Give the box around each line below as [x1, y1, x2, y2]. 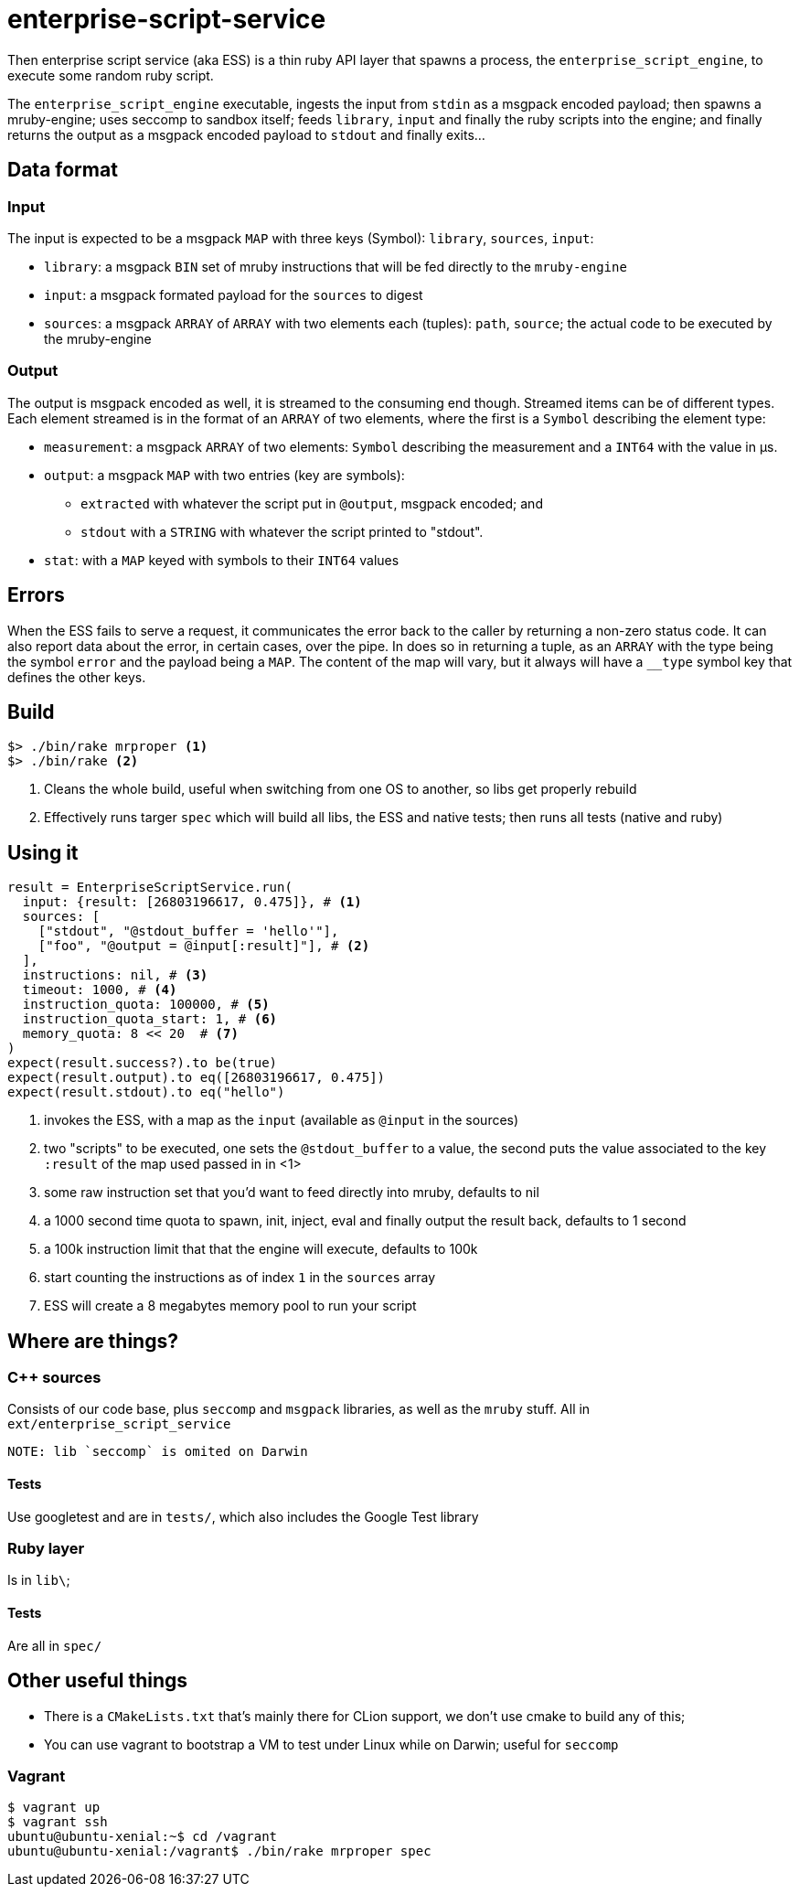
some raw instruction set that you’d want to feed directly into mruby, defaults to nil [44, 1184, 539, 1201]
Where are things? [7, 1329, 178, 1353]
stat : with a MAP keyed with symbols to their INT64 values [44, 551, 399, 568]
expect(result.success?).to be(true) [7, 1055, 278, 1071]
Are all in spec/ [7, 1637, 102, 1653]
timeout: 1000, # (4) [22, 982, 177, 998]
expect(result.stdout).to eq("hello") [7, 1085, 285, 1100]
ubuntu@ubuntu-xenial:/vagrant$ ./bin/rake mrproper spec [7, 1844, 431, 1859]
